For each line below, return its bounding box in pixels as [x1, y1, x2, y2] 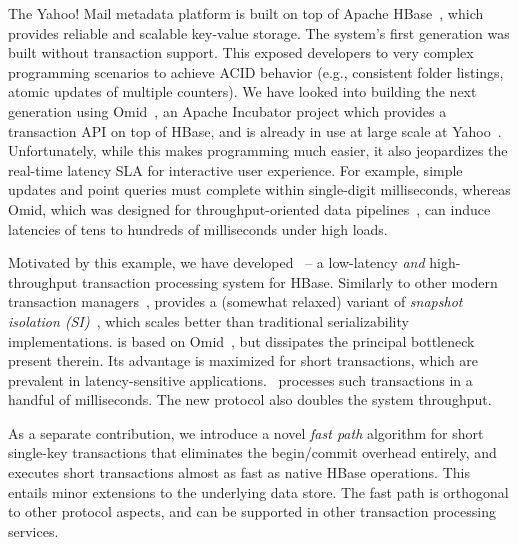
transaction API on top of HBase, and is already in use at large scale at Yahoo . [8, 120, 502, 141]
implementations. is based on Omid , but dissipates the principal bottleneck [8, 330, 475, 351]
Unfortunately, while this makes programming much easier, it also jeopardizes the [8, 140, 508, 161]
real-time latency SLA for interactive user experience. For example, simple [8, 159, 463, 180]
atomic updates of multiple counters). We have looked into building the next [8, 81, 477, 102]
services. [8, 520, 59, 541]
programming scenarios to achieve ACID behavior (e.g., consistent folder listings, [8, 61, 504, 82]
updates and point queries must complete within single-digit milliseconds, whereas [8, 179, 511, 200]
